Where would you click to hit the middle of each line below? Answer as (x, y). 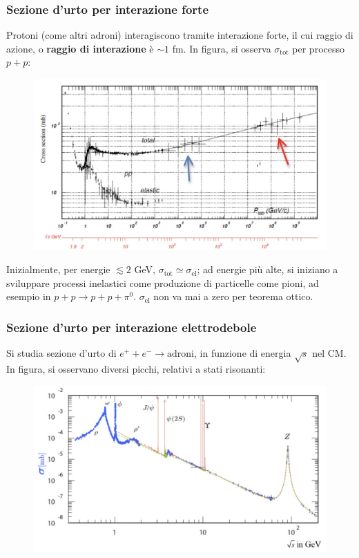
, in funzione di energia (243, 353)
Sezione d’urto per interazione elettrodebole (132, 327)
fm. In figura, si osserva (222, 48)
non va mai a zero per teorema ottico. (233, 296)
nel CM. (329, 353)
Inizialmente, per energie (58, 269)
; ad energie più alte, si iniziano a (268, 269)
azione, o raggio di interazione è (80, 48)
